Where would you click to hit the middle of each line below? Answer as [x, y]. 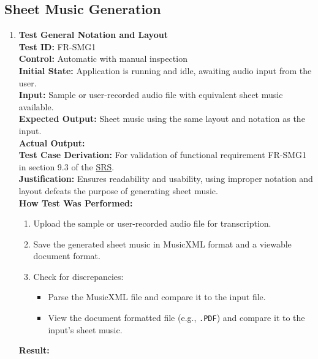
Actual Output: [52, 142]
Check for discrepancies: [78, 276]
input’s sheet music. [85, 329]
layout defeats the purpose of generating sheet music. [118, 190]
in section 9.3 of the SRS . [66, 166]
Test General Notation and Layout [93, 35]
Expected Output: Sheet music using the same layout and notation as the [162, 119]
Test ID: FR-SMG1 [57, 46]
